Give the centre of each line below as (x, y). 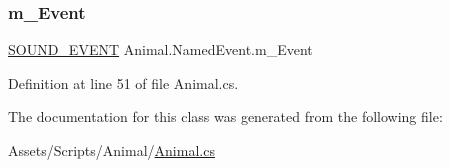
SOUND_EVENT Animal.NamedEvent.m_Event (160, 49)
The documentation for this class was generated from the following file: (225, 116)
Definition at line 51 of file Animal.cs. (123, 82)
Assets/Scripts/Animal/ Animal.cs (111, 150)
